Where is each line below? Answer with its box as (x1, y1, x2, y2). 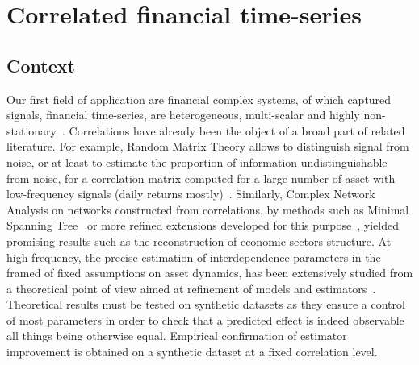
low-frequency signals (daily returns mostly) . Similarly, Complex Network (6, 185, 375, 202)
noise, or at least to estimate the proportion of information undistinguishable (6, 153, 388, 170)
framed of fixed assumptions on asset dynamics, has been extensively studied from (6, 264, 413, 281)
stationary (6, 122, 57, 139)
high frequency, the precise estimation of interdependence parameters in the (6, 248, 381, 265)
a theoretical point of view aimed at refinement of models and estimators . (6, 280, 376, 297)
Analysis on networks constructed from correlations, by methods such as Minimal (6, 201, 409, 218)
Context (6, 52, 75, 77)
